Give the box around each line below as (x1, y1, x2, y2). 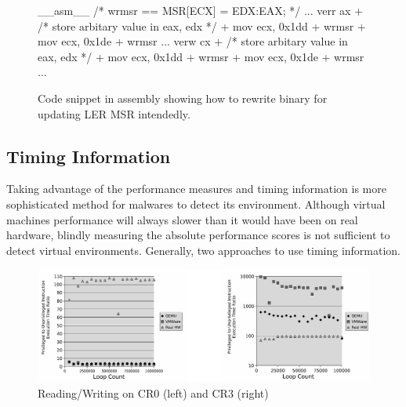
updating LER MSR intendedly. (38, 105, 190, 122)
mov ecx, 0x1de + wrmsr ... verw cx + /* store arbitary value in (38, 33, 348, 49)
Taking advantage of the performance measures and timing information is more (6, 180, 386, 197)
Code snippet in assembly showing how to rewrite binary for (38, 89, 328, 106)
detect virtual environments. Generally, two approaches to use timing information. (6, 242, 401, 258)
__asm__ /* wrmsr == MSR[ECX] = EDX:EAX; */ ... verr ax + (38, 2, 364, 18)
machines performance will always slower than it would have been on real (6, 211, 358, 227)
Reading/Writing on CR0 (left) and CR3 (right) (38, 384, 269, 401)
